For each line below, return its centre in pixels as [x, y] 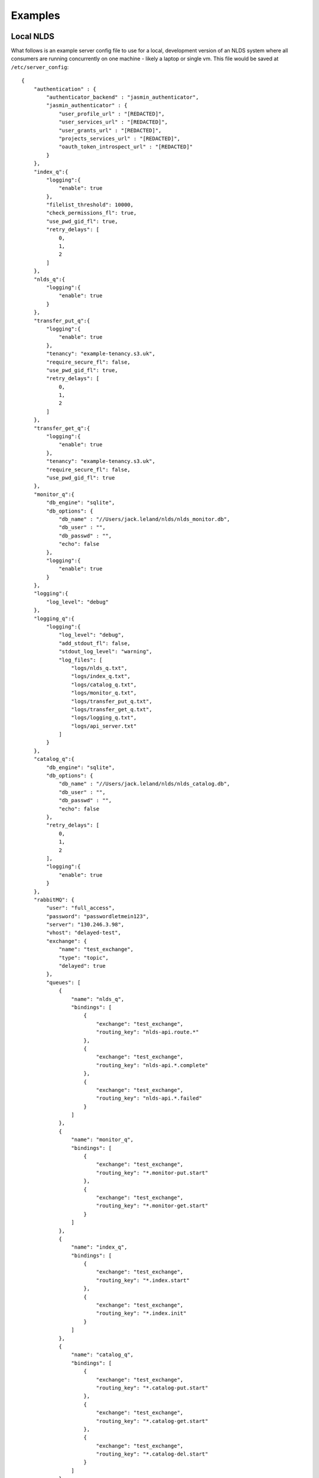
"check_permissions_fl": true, [92, 213]
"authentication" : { [65, 89]
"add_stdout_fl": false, [95, 643]
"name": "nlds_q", [98, 999]
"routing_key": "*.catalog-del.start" [152, 1454]
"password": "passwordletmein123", [98, 916]
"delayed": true [82, 966]
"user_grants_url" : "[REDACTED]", [110, 130]
